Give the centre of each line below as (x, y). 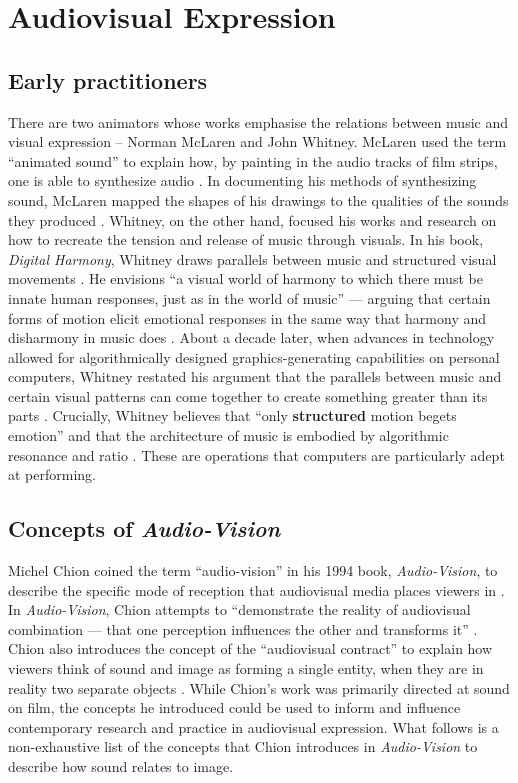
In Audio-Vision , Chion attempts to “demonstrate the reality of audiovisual (239, 609)
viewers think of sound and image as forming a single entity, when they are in (246, 668)
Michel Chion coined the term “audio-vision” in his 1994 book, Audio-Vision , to (253, 570)
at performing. (52, 474)
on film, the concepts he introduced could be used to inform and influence (234, 707)
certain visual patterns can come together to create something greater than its (248, 395)
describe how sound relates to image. (121, 766)
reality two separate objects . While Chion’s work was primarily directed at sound (259, 687)
